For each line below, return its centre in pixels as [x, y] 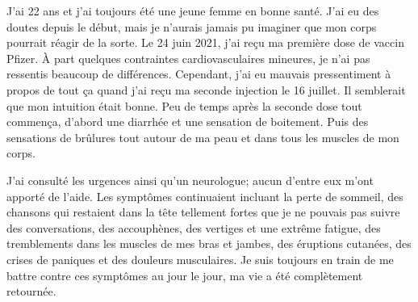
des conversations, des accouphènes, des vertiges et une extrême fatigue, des [194, 227]
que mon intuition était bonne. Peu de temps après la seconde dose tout [184, 105]
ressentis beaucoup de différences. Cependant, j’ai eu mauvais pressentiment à [199, 74]
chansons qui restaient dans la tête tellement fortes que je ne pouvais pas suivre [203, 212]
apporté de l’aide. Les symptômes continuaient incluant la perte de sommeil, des [205, 196]
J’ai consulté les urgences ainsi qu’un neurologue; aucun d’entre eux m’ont [190, 180]
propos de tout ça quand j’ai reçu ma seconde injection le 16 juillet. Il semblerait [206, 89]
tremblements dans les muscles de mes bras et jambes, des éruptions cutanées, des [209, 243]
